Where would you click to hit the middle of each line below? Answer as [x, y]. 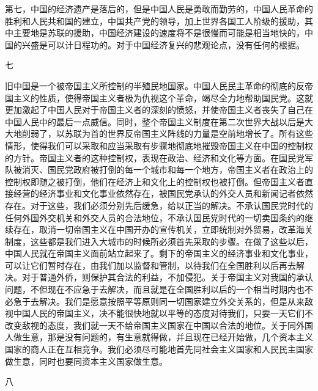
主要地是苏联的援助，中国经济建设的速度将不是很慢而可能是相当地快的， [159, 33]
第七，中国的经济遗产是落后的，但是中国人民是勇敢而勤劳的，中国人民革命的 [159, 9]
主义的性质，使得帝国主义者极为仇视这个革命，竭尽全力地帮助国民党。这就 [163, 97]
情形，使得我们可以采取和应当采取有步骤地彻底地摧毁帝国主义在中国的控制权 [159, 145]
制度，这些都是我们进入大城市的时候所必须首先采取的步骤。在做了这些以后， [159, 241]
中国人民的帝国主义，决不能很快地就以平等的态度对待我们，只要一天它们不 [163, 313]
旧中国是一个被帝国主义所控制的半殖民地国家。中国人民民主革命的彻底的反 [155, 85]
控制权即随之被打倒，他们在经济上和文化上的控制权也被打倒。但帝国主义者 [155, 181]
